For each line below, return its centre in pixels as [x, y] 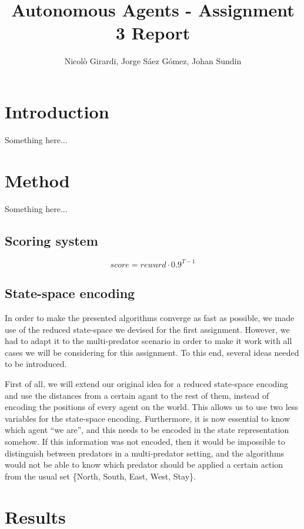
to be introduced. [36, 364]
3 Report [153, 33]
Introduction [57, 111]
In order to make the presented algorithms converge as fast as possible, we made [150, 318]
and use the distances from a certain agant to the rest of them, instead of [137, 395]
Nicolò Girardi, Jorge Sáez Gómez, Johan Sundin [153, 61]
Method [37, 180]
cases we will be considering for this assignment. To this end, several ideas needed [152, 352]
